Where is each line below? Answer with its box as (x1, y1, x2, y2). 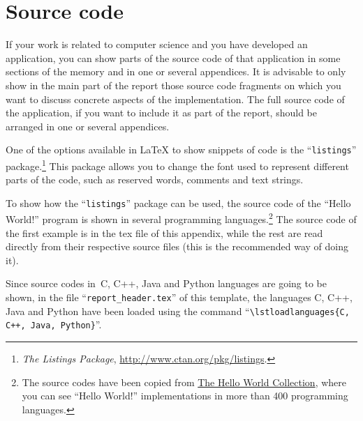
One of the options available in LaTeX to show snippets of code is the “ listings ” (6, 142, 357, 157)
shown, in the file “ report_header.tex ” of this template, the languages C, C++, (6, 290, 353, 305)
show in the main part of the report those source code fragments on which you (6, 77, 341, 92)
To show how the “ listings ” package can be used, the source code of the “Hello (6, 195, 351, 210)
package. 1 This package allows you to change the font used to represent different (6, 156, 349, 173)
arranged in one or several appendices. (6, 118, 170, 133)
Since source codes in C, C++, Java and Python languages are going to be (6, 276, 327, 291)
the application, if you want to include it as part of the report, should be (6, 105, 317, 120)
